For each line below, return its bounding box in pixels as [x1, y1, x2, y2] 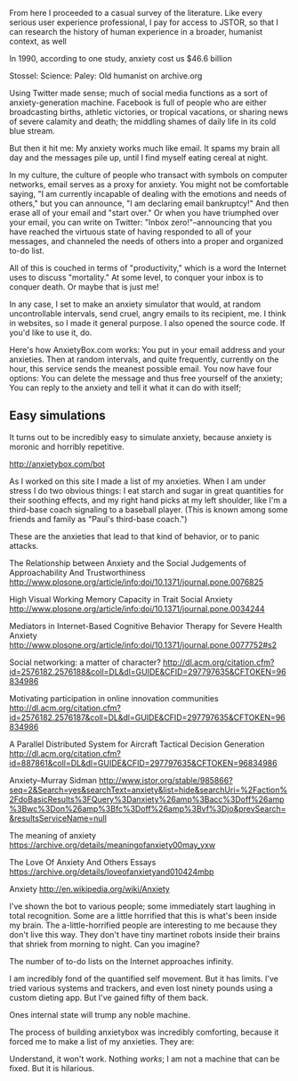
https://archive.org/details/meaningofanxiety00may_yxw [9, 839, 216, 850]
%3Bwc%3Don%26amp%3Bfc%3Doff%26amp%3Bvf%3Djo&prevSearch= [9, 803, 286, 814]
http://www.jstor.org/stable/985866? [99, 774, 233, 785]
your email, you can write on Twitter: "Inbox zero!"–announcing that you [9, 217, 273, 227]
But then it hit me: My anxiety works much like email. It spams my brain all [9, 143, 280, 153]
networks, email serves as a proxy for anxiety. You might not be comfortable [9, 179, 289, 190]
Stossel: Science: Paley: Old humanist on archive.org [9, 70, 203, 81]
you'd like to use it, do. [9, 327, 93, 338]
